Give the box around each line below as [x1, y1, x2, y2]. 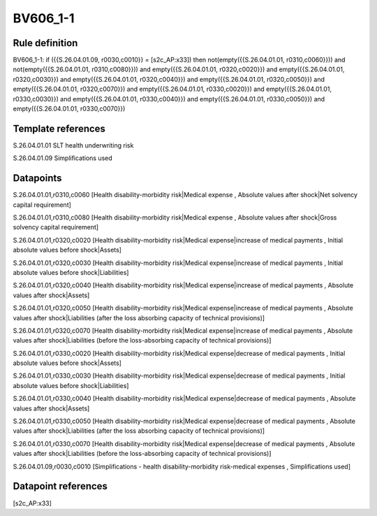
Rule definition [13, 37, 78, 49]
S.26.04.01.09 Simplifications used [13, 154, 113, 162]
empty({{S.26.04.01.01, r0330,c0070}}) [13, 105, 126, 113]
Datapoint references [13, 480, 108, 492]
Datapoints [13, 172, 62, 185]
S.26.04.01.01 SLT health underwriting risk [13, 141, 134, 150]
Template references [13, 122, 106, 134]
